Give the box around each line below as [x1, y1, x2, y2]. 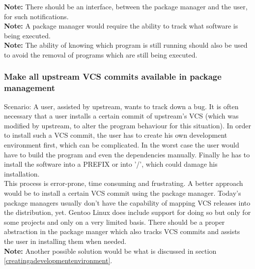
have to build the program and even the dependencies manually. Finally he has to [4, 149, 250, 159]
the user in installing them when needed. [4, 236, 127, 246]
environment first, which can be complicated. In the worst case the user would [4, 140, 239, 150]
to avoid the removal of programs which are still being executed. [4, 49, 198, 60]
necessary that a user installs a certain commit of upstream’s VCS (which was [4, 111, 239, 121]
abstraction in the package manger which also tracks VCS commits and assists [4, 226, 240, 237]
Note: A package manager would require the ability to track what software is [4, 21, 238, 31]
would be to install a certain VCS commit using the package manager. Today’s [4, 188, 241, 198]
